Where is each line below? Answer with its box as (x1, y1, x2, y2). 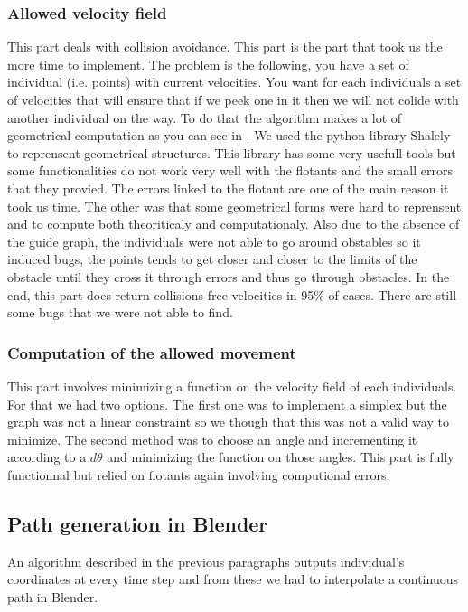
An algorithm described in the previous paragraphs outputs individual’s (7, 551, 405, 570)
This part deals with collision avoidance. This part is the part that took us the (7, 37, 443, 56)
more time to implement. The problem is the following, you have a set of (7, 54, 409, 73)
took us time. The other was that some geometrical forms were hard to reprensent (7, 196, 462, 215)
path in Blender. (7, 587, 98, 606)
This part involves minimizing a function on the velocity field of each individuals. (7, 376, 457, 395)
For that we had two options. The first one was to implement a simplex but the (7, 394, 447, 413)
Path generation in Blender (7, 509, 268, 537)
